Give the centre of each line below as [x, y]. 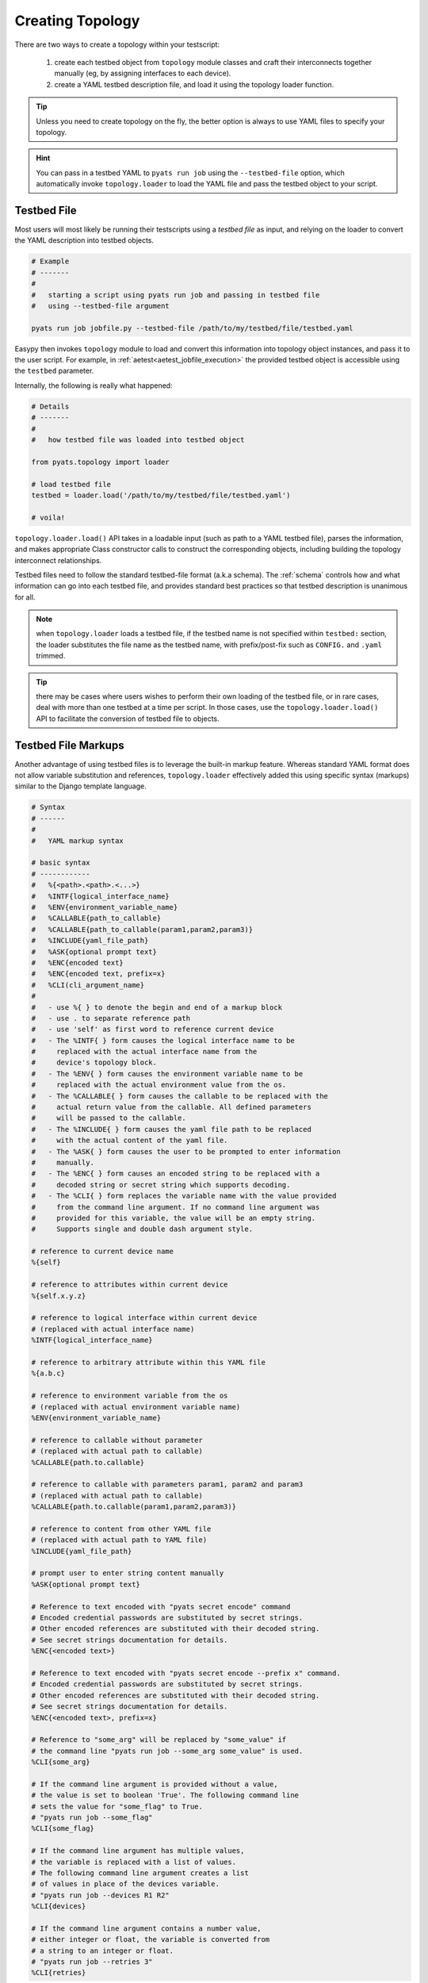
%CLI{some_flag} [63, 1829]
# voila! [48, 517]
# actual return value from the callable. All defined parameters [172, 1107]
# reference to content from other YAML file [121, 1528]
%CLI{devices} [59, 1906]
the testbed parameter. [54, 371]
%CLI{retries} [59, 1973]
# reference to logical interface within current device [144, 1318]
